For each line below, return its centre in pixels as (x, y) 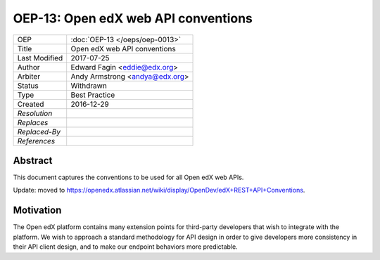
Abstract (33, 161)
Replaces (33, 122)
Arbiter (29, 76)
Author (28, 67)
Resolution (35, 113)
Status (28, 86)
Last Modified (40, 58)
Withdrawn (89, 86)
